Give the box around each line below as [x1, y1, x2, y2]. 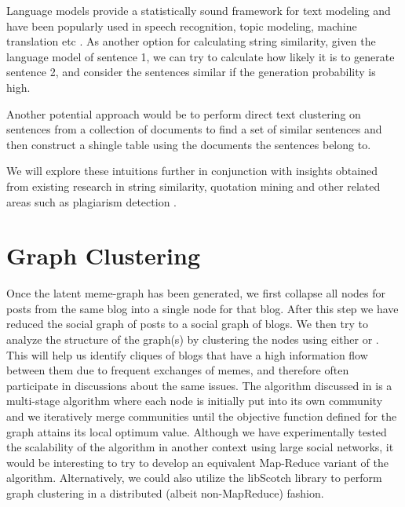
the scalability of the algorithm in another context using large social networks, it [6, 439, 394, 455]
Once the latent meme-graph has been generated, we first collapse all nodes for [6, 285, 386, 301]
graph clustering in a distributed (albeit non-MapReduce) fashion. [6, 484, 324, 501]
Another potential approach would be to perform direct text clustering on [6, 105, 361, 122]
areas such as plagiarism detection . [6, 193, 177, 210]
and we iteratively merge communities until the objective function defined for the [6, 408, 397, 424]
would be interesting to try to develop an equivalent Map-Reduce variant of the [6, 454, 389, 470]
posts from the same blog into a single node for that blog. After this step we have [6, 300, 399, 316]
